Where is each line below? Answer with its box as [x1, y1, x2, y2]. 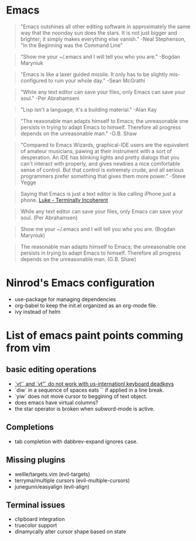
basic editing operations [6, 365, 97, 375]
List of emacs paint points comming [6, 329, 183, 342]
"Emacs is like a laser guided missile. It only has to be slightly [20, 71, 169, 78]
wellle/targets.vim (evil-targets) [14, 470, 91, 477]
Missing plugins [6, 455, 66, 465]
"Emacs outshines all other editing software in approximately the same [20, 23, 191, 30]
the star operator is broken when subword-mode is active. [14, 405, 155, 412]
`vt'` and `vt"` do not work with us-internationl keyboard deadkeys [14, 380, 174, 387]
